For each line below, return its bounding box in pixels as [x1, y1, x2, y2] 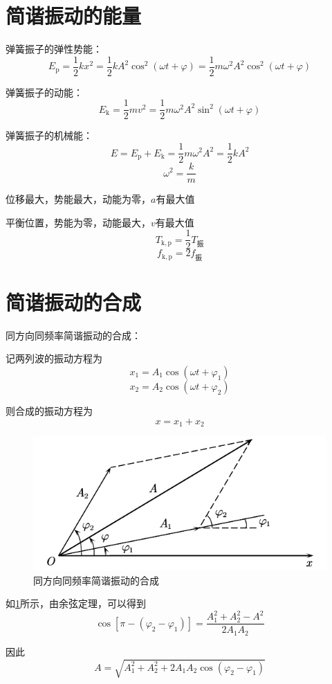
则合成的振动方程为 [6, 403, 93, 417]
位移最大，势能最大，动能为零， [6, 192, 151, 206]
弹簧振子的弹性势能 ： [6, 42, 102, 56]
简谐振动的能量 [6, 1, 142, 30]
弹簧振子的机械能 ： [6, 128, 93, 143]
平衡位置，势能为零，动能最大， [6, 215, 151, 229]
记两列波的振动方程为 [6, 351, 102, 366]
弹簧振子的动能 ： [6, 84, 83, 99]
